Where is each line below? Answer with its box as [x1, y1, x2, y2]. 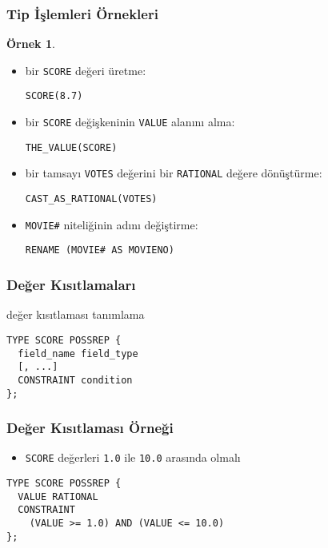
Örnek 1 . [6, 35, 55, 52]
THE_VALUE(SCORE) [25, 141, 118, 153]
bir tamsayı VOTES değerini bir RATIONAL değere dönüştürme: [25, 165, 322, 181]
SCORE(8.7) [25, 90, 83, 102]
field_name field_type [18, 347, 138, 359]
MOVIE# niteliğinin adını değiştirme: [25, 216, 198, 232]
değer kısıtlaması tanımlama [6, 306, 145, 323]
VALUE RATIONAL [18, 490, 98, 502]
